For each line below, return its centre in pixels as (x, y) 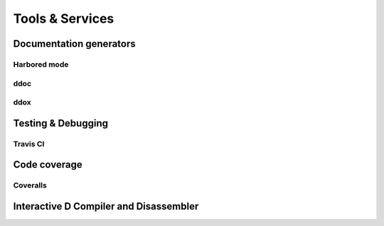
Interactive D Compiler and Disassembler (106, 206)
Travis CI (29, 144)
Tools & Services (64, 18)
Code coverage (48, 165)
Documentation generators (75, 44)
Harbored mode (41, 64)
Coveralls (30, 185)
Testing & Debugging (60, 123)
